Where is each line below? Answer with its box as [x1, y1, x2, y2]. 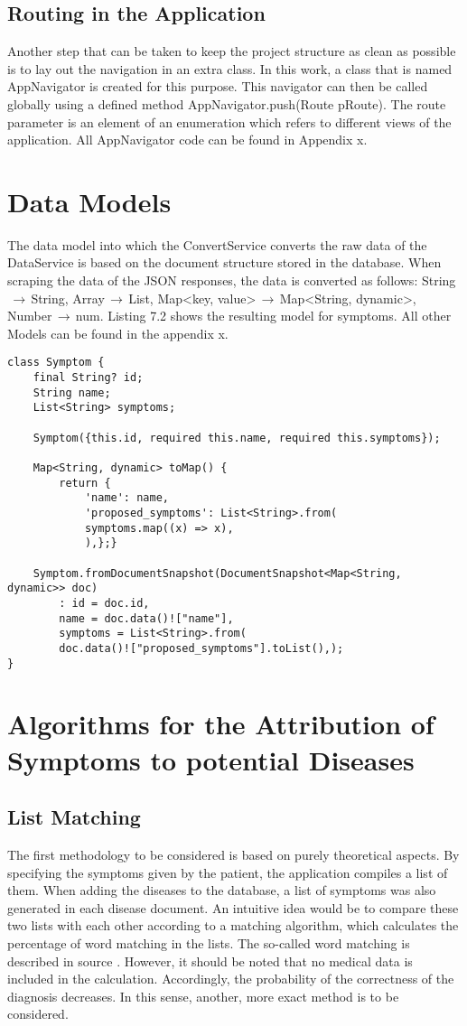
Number [7, 306, 52, 325]
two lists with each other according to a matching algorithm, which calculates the [7, 916, 459, 935]
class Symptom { [7, 356, 105, 369]
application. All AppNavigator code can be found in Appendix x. [7, 130, 368, 149]
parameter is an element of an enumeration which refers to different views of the [7, 112, 452, 131]
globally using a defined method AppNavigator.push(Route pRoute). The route [7, 94, 446, 113]
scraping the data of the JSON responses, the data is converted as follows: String [7, 271, 456, 290]
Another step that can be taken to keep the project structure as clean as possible [7, 42, 456, 61]
